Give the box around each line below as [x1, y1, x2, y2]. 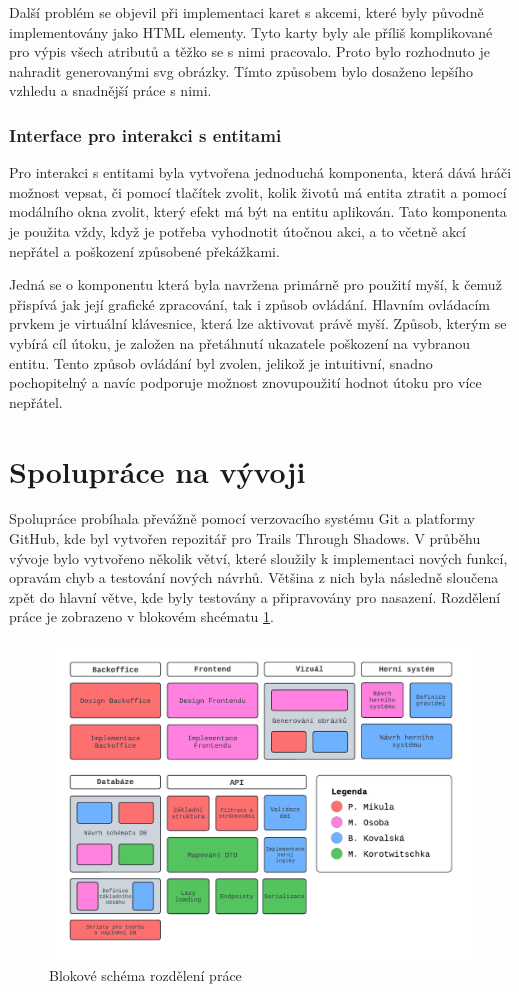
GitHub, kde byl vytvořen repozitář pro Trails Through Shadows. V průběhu [9, 528, 481, 549]
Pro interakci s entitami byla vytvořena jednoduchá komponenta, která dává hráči [9, 162, 512, 183]
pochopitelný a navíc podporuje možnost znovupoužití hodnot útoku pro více [9, 372, 482, 393]
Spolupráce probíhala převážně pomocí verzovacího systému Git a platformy [9, 508, 475, 529]
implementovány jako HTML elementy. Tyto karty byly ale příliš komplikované [9, 21, 493, 42]
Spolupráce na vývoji [9, 450, 306, 491]
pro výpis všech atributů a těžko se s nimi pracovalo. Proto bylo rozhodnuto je [9, 41, 490, 62]
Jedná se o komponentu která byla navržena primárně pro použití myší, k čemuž [9, 274, 502, 295]
